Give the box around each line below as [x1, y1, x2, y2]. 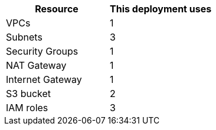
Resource [35, 3, 78, 15]
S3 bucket [6, 88, 51, 99]
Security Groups [6, 45, 78, 57]
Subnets [6, 31, 42, 43]
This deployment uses [110, 3, 212, 15]
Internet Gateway [6, 74, 82, 85]
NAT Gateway [6, 59, 67, 71]
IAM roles [6, 102, 48, 114]
